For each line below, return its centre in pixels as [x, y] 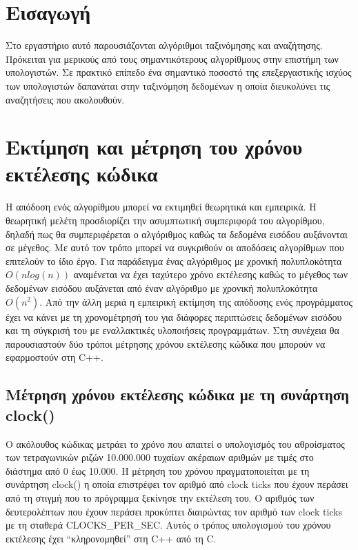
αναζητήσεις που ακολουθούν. [65, 99]
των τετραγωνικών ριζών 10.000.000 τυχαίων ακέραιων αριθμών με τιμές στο [160, 457]
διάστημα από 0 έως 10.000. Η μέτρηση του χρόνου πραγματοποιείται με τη [158, 470]
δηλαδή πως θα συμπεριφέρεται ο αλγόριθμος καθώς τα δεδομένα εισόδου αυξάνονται [177, 234]
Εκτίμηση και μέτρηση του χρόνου [154, 147]
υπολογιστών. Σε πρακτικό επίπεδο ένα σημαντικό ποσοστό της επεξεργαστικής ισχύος [179, 72]
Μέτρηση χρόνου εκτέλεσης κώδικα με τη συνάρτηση [178, 394]
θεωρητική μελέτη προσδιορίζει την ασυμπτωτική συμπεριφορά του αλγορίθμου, [165, 220]
